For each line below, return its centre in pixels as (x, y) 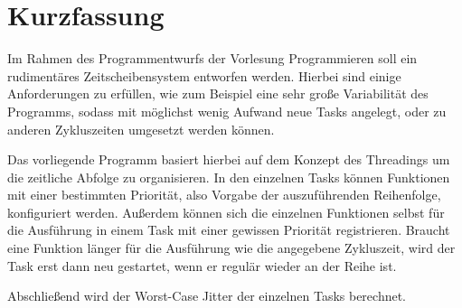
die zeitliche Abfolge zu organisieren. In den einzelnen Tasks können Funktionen (229, 177)
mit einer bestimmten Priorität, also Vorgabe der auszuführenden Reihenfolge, (224, 195)
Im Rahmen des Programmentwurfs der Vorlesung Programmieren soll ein (212, 58)
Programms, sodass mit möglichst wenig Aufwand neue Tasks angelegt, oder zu (227, 111)
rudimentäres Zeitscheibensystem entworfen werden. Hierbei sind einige (204, 75)
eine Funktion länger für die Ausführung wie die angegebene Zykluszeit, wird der (231, 248)
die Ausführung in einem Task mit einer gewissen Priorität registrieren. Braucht (229, 230)
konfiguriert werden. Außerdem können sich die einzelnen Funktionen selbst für (226, 212)
